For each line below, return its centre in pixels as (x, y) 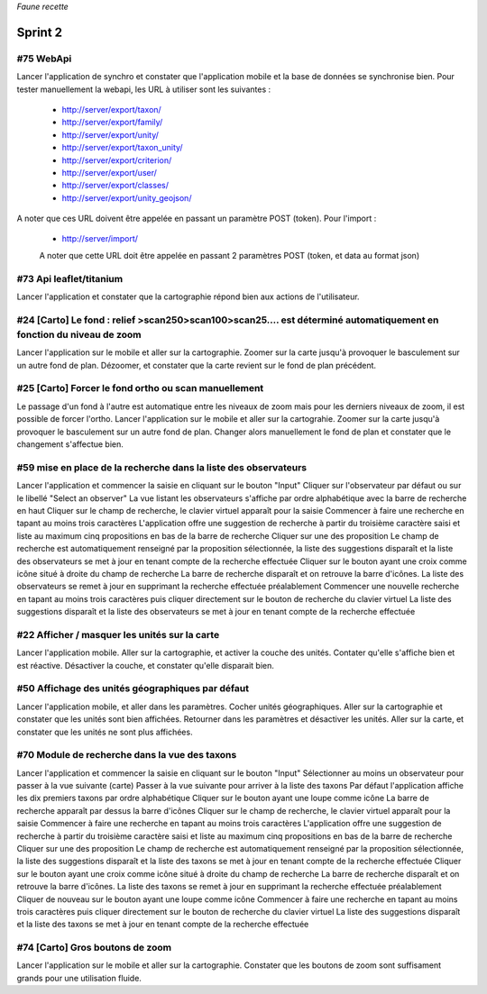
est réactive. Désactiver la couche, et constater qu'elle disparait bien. (146, 665)
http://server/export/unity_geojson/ (127, 197)
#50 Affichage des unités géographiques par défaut (133, 689)
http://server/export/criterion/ (117, 160)
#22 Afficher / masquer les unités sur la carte (118, 634)
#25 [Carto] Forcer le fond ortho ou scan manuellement (140, 388)
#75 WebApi (44, 59)
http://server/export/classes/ (115, 186)
